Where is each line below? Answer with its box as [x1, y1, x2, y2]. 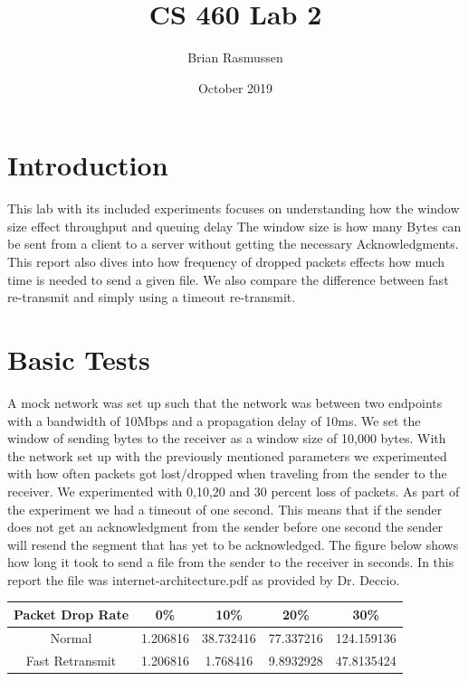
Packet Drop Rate [14, 604, 129, 623]
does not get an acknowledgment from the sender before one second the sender [7, 517, 444, 536]
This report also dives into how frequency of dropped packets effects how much [7, 252, 445, 271]
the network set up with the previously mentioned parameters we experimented [7, 446, 447, 465]
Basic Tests [7, 341, 150, 377]
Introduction [7, 147, 168, 184]
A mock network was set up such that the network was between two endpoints [7, 393, 443, 411]
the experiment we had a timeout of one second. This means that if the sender [7, 499, 443, 518]
